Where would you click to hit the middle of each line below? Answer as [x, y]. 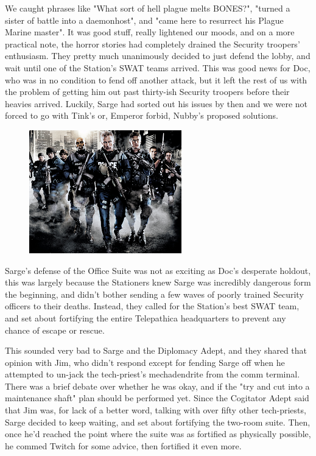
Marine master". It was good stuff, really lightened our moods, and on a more [150, 32]
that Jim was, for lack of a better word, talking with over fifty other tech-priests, [156, 410]
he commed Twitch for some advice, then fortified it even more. [123, 445]
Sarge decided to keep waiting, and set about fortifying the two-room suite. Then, [158, 422]
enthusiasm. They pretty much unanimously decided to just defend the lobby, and [158, 56]
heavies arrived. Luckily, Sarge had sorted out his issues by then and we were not [156, 103]
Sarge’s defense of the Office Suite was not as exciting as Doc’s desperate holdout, [158, 270]
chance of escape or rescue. [55, 330]
